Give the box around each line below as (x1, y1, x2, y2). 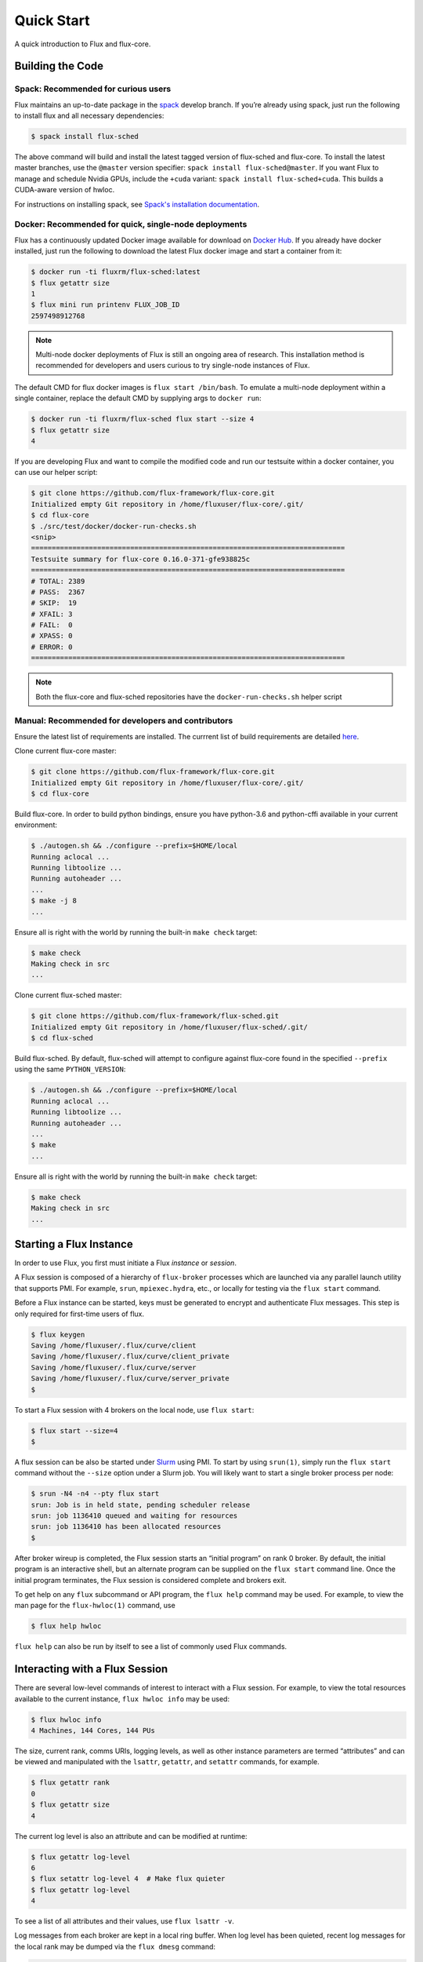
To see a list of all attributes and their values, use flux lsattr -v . (14, 1916, 235, 1926)
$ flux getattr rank (31, 1778, 110, 1787)
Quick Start (14, 12, 90, 29)
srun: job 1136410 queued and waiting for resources (31, 1512, 238, 1520)
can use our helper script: (14, 468, 98, 477)
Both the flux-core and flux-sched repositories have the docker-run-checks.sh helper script (35, 691, 342, 702)
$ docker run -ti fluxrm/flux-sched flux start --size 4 (31, 414, 255, 424)
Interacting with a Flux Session (14, 1662, 168, 1676)
